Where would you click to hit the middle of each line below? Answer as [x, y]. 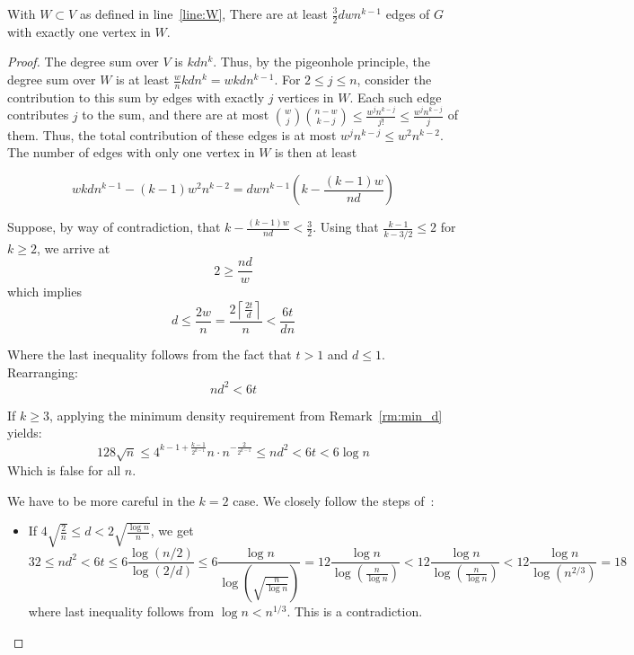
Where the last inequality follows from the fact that [150, 354]
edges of [408, 13]
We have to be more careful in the [101, 500]
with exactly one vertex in [79, 31]
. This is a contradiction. [355, 611]
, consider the [394, 80]
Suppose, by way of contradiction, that [114, 227]
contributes [38, 115]
